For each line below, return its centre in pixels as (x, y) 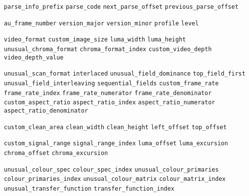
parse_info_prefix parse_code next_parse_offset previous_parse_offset (121, 7)
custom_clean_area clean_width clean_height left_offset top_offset (115, 127)
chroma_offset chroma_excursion (56, 153)
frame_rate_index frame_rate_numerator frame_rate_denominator (108, 93)
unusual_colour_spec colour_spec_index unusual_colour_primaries (111, 169)
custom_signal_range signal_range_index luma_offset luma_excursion (116, 144)
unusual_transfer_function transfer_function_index (89, 188)
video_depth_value (34, 57)
